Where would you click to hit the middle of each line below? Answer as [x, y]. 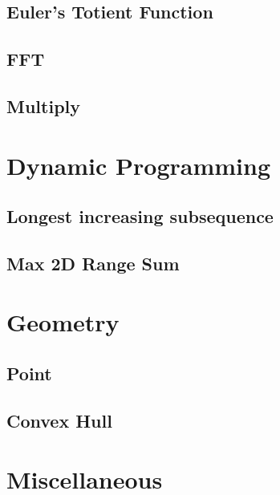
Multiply [44, 105]
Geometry [63, 322]
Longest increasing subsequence [140, 216]
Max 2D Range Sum [93, 263]
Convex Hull [59, 420]
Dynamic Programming [139, 165]
